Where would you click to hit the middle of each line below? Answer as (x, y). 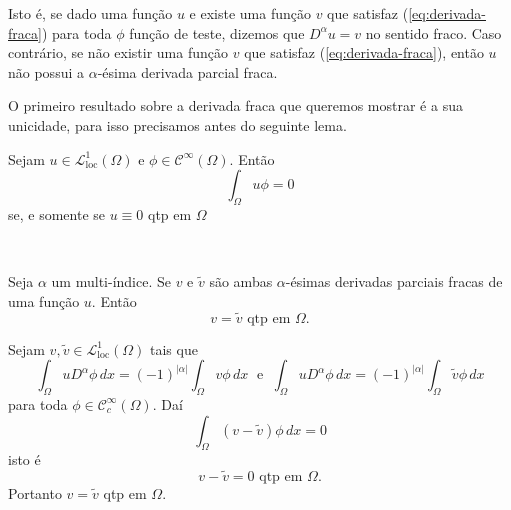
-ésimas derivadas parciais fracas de (394, 281)
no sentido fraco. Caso (433, 32)
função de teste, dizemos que (217, 32)
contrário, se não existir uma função (118, 52)
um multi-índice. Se (111, 281)
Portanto (35, 493)
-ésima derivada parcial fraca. (187, 71)
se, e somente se (57, 213)
